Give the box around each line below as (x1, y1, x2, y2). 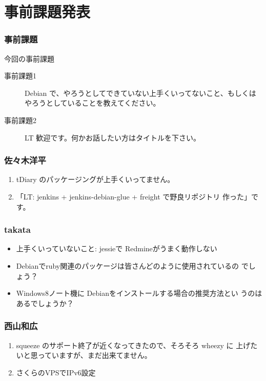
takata (4, 223, 31, 236)
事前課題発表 (4, 1, 91, 22)
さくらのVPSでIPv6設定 (16, 367, 96, 377)
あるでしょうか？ (16, 297, 74, 308)
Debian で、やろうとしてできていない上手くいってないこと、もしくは (25, 87, 256, 98)
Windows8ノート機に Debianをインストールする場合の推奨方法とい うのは (16, 288, 262, 298)
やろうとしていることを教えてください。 (25, 97, 160, 108)
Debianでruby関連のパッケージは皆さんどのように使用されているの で (16, 260, 249, 271)
